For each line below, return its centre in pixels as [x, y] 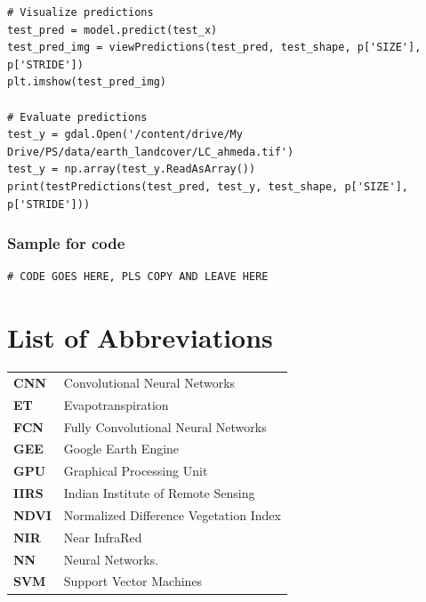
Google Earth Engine [121, 449]
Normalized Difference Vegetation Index [172, 514]
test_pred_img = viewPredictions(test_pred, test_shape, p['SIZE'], [214, 48]
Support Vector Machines [133, 581]
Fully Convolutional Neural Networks [165, 426]
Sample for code [66, 243]
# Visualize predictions [80, 12]
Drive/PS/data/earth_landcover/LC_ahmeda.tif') [151, 152]
